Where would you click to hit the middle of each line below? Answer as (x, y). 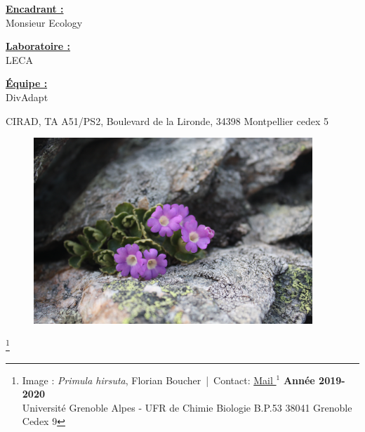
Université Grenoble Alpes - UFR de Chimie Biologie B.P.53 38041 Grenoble (187, 407)
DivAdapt (27, 97)
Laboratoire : (38, 46)
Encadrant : (35, 8)
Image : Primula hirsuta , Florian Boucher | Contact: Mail (147, 380)
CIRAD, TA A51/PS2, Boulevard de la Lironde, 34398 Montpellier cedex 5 (167, 120)
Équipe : (27, 83)
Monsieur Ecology (44, 22)
